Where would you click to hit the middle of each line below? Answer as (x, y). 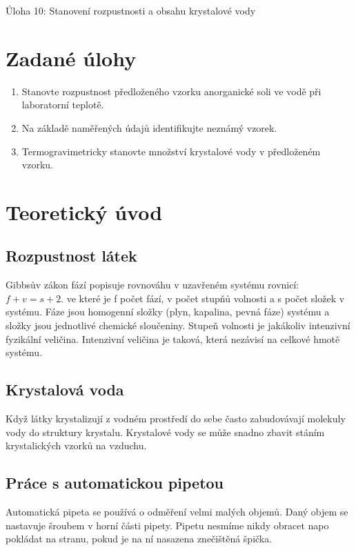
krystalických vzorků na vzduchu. (76, 445)
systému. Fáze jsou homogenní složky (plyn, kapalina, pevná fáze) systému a (168, 312)
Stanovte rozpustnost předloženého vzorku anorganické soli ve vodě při (171, 91)
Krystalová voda (65, 390)
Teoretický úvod (84, 212)
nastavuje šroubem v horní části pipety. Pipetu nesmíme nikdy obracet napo (167, 525)
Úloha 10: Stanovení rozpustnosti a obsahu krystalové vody (131, 10)
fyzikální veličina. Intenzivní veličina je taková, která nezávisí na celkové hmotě (173, 338)
